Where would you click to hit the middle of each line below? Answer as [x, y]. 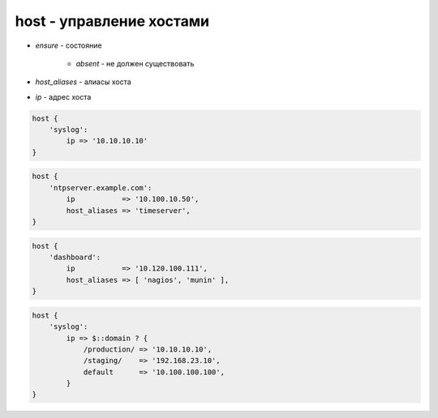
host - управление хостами [112, 21]
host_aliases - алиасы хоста [83, 82]
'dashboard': [75, 257]
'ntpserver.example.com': [101, 188]
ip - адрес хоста [63, 96]
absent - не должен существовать [135, 63]
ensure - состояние [69, 45]
